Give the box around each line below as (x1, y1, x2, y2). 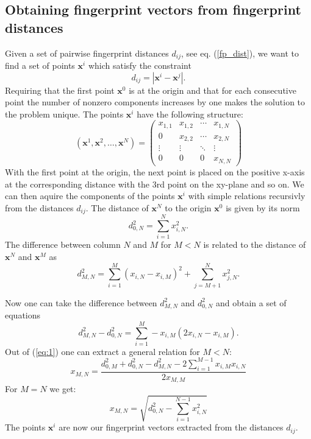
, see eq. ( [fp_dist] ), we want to (181, 46, 299, 59)
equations (5, 309, 41, 321)
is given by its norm (226, 201, 300, 214)
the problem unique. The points (5, 107, 124, 120)
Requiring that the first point (5, 83, 115, 96)
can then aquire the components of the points (5, 189, 175, 202)
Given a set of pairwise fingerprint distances (5, 46, 169, 59)
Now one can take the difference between (5, 296, 157, 309)
